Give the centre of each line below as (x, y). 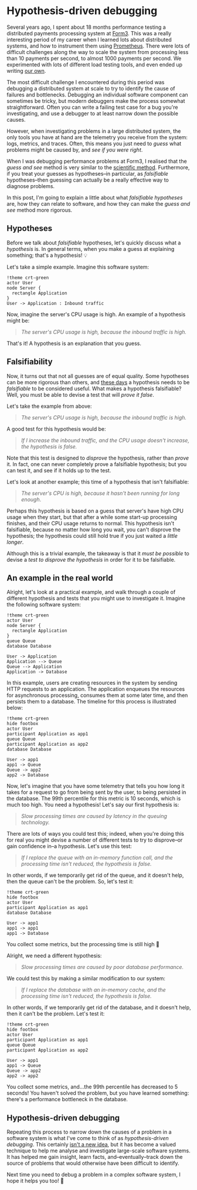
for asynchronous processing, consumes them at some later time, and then (97, 695)
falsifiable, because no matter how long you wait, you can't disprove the (94, 529)
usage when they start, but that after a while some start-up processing (92, 517)
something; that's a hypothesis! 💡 (47, 255)
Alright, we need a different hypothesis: (54, 956)
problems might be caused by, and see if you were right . (75, 150)
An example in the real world (60, 578)
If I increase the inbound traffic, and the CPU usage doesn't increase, (105, 440)
